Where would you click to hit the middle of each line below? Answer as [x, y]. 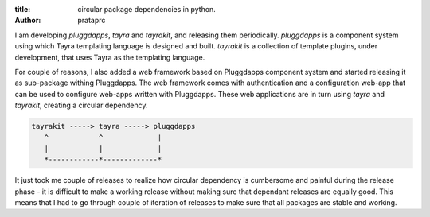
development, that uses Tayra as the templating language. [110, 57]
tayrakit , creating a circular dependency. [81, 105]
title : [23, 9]
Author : [28, 21]
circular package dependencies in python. [147, 9]
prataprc [92, 21]
